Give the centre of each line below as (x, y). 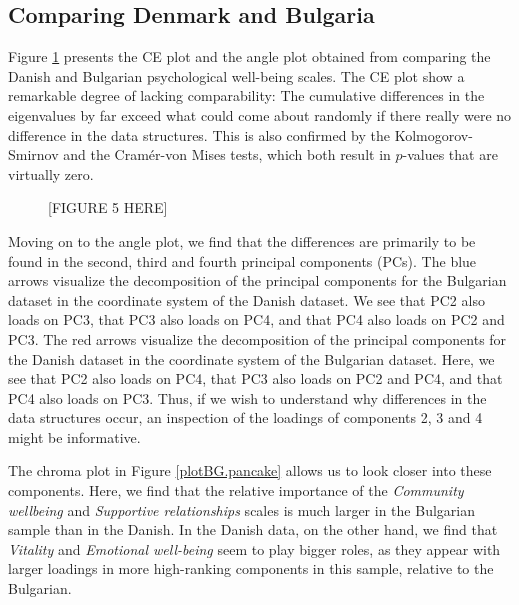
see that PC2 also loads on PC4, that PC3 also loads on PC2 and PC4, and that (255, 378)
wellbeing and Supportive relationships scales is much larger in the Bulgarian (241, 509)
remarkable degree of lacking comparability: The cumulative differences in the (246, 95)
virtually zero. (51, 173)
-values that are (450, 154)
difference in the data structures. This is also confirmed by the (199, 134)
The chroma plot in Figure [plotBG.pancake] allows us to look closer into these (250, 470)
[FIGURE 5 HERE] (108, 207)
